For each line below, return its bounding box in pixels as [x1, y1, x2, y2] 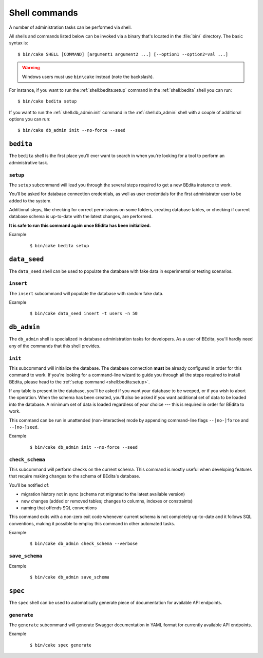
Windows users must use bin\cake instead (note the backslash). [22, 74, 154, 80]
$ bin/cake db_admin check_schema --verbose [30, 541, 138, 546]
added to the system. [9, 198, 52, 203]
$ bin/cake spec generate [30, 642, 92, 648]
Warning [22, 65, 40, 71]
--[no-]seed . [9, 424, 39, 430]
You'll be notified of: [9, 482, 50, 488]
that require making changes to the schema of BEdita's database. [9, 473, 141, 479]
